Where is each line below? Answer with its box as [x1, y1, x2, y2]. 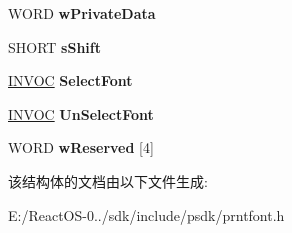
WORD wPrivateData [8, 3, 156, 23]
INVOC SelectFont [8, 70, 133, 91]
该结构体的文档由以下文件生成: [8, 170, 208, 191]
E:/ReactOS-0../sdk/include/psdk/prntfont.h [8, 204, 285, 225]
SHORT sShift [8, 36, 101, 57]
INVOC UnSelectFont [8, 103, 154, 124]
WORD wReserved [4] [8, 137, 154, 158]
